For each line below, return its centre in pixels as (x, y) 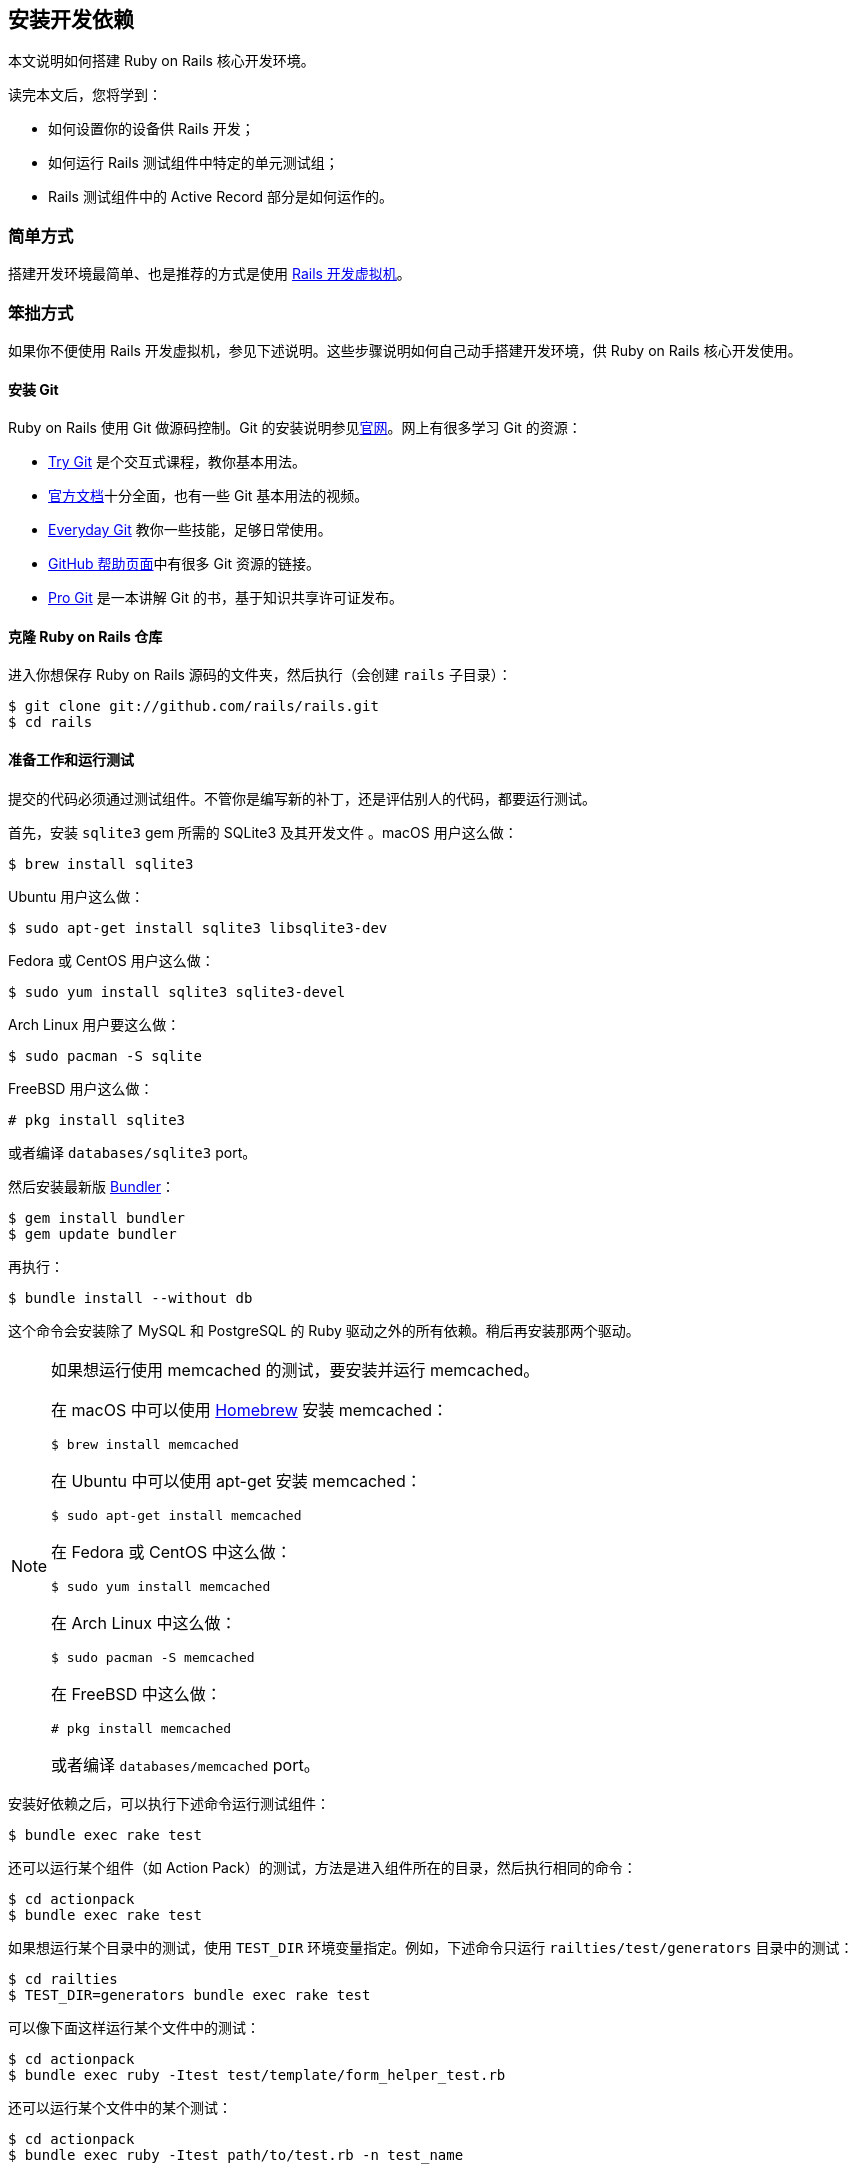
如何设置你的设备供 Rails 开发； (151, 129)
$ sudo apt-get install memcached (176, 1515)
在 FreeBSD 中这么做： (136, 1693)
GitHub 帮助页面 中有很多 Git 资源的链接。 (184, 564)
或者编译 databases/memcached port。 (185, 1764)
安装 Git (33, 389)
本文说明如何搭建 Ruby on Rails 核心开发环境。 (161, 61)
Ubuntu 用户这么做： (76, 896)
